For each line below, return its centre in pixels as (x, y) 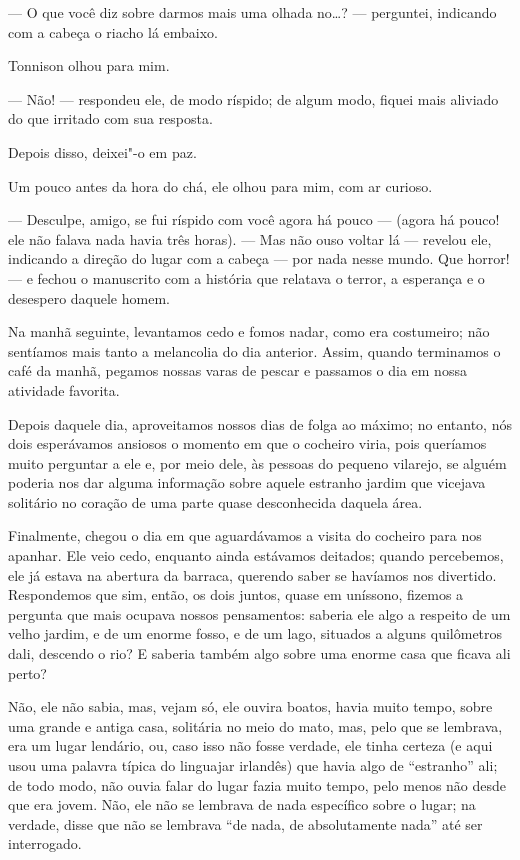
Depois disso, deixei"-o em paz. (102, 151)
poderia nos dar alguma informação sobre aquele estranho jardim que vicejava (247, 482)
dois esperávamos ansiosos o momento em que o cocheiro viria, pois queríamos (247, 443)
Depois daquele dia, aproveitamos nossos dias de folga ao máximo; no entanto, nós (260, 423)
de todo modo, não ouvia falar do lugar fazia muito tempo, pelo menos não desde (257, 784)
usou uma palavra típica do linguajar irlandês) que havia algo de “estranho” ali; (253, 765)
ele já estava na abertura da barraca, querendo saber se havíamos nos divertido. (252, 574)
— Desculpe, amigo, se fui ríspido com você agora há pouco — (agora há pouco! (254, 219)
